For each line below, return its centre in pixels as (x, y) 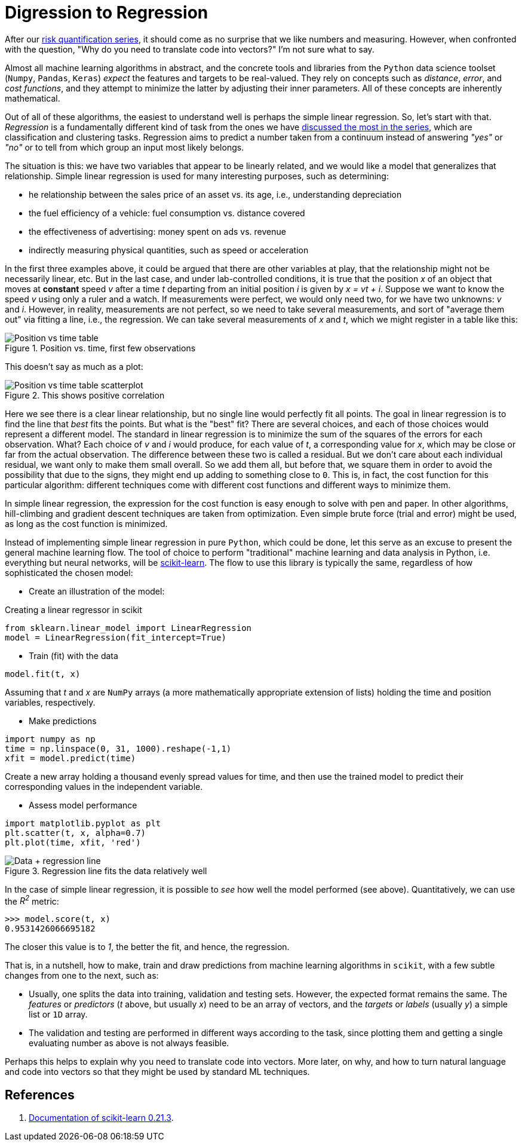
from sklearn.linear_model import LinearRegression (128, 628)
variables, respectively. (50, 702)
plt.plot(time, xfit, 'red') (73, 842)
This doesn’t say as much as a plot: (74, 366)
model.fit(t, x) (43, 674)
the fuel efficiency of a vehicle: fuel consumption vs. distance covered (167, 213)
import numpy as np (50, 739)
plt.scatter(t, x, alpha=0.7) (76, 833)
